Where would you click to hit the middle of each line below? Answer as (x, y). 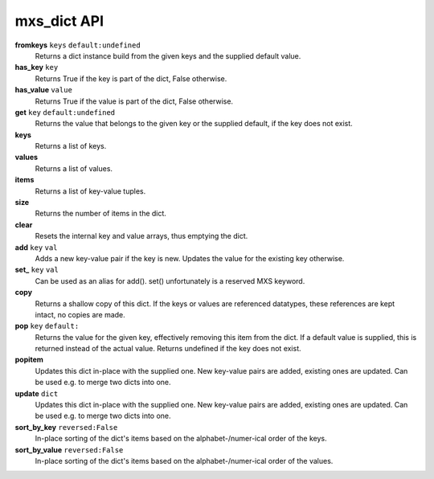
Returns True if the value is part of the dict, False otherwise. (134, 101)
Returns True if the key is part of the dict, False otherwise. (131, 78)
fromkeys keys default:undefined (78, 45)
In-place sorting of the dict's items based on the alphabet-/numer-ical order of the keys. (181, 439)
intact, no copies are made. (80, 314)
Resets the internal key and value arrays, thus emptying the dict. (141, 236)
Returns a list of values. (74, 168)
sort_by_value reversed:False (69, 449)
